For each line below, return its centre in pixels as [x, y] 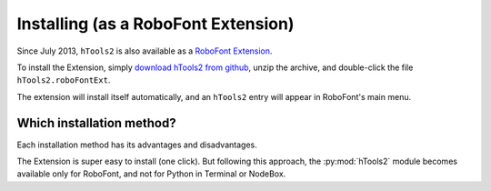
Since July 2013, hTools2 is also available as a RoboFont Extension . [145, 51]
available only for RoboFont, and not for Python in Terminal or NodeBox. [151, 174]
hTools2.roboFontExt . [64, 80]
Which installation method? [96, 123]
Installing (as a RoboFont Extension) [155, 24]
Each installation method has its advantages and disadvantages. [137, 145]
